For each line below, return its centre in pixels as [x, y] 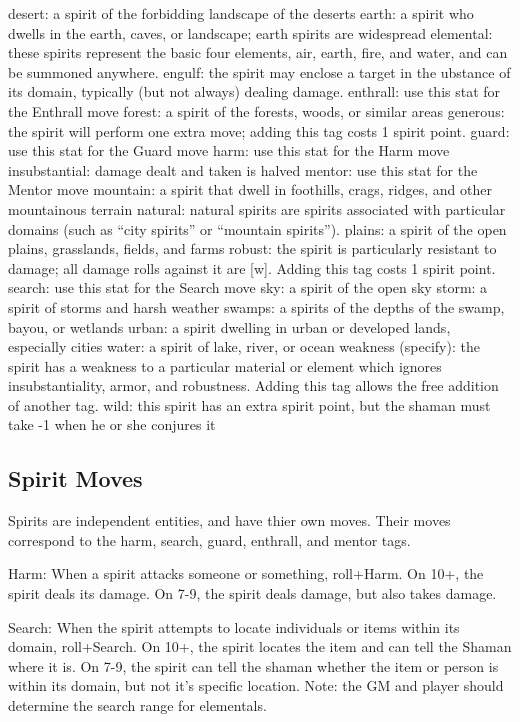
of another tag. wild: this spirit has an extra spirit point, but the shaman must [249, 404]
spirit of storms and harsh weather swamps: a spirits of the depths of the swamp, [256, 306]
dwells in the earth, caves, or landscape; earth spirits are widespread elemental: [250, 32]
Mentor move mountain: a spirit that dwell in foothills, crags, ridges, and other [250, 189]
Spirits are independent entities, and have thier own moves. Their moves [229, 520]
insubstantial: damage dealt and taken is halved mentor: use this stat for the [243, 169]
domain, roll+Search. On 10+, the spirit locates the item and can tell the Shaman [260, 646]
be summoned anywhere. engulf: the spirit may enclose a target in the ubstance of [259, 71]
